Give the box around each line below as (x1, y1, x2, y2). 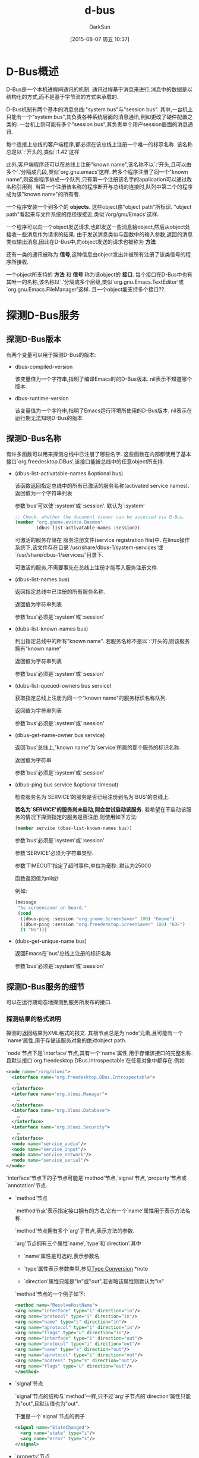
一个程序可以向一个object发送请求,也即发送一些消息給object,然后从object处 (6, 223, 191, 230)
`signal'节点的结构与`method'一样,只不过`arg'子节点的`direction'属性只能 (14, 1393, 191, 1400)
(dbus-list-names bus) (14, 576, 70, 583)
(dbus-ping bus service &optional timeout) (14, 781, 119, 788)
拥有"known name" (14, 645, 62, 652)
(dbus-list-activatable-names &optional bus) (14, 469, 124, 476)
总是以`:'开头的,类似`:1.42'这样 (6, 148, 80, 155)
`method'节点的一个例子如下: (14, 1290, 86, 1297)
